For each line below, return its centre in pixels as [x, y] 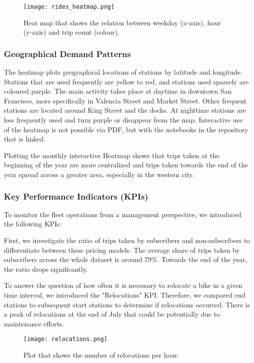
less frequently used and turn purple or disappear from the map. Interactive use [123, 120]
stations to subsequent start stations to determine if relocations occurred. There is [127, 304]
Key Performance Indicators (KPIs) [76, 196]
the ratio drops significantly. [46, 269]
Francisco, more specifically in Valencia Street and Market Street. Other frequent [125, 100]
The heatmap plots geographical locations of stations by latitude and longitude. [123, 72]
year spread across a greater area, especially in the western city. [99, 174]
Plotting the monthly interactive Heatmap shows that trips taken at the [112, 155]
